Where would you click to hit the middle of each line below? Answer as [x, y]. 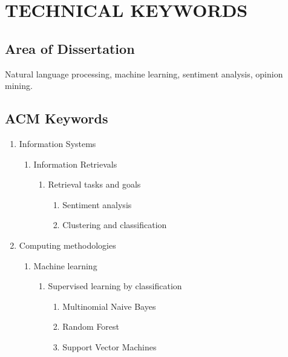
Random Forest [91, 326]
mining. [19, 86]
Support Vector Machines [110, 346]
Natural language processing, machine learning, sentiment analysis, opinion [144, 74]
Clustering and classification [115, 225]
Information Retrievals [75, 164]
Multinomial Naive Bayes [109, 306]
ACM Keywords [57, 118]
